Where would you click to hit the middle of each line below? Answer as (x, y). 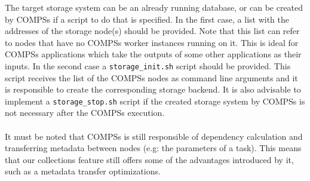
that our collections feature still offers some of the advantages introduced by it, (149, 159)
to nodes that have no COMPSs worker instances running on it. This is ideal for (152, 42)
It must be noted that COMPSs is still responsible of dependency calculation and (154, 136)
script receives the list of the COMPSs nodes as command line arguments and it (151, 77)
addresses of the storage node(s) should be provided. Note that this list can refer (152, 31)
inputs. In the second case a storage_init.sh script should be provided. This (148, 65)
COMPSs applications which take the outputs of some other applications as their (153, 54)
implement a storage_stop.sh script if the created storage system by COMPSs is (155, 101)
